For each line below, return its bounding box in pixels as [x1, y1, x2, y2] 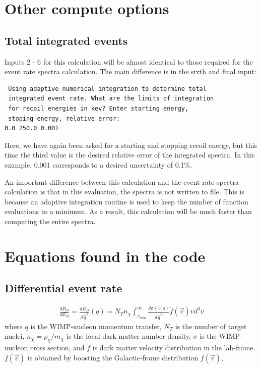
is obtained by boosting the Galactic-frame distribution [27, 352, 199, 363]
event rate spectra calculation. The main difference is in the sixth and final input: [5, 66, 256, 77]
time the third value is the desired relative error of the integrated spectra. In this [5, 149, 255, 160]
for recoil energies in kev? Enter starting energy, [8, 104, 189, 112]
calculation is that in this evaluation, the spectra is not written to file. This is [5, 186, 244, 197]
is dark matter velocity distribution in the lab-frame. [92, 342, 255, 353]
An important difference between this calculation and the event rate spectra [5, 176, 239, 187]
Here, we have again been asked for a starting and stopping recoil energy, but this [5, 139, 257, 150]
